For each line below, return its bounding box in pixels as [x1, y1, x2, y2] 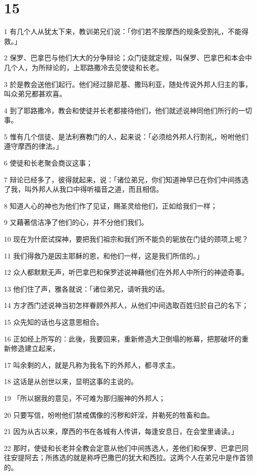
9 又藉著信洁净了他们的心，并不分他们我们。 [4, 217, 148, 227]
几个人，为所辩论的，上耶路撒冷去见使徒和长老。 [4, 62, 163, 72]
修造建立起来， [10, 343, 59, 353]
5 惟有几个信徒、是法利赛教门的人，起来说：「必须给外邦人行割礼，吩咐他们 [4, 131, 249, 141]
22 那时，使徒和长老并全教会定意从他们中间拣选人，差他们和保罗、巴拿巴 [4, 442, 242, 453]
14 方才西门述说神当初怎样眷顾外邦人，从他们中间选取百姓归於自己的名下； [4, 300, 249, 310]
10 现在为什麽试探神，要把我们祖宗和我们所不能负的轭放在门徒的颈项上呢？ [4, 234, 249, 244]
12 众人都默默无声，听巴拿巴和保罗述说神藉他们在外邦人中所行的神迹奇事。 [4, 267, 249, 277]
